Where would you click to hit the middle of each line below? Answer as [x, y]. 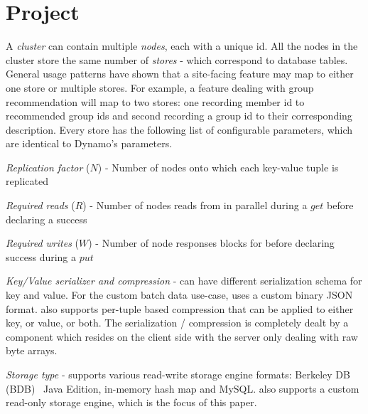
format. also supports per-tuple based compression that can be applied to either [180, 308]
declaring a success [47, 219]
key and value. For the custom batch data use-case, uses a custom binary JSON [179, 295]
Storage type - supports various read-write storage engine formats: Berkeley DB [178, 374]
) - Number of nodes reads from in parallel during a [195, 205]
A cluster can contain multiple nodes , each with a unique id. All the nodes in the [182, 46]
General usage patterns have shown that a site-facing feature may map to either [180, 74]
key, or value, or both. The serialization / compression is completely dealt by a [177, 323]
